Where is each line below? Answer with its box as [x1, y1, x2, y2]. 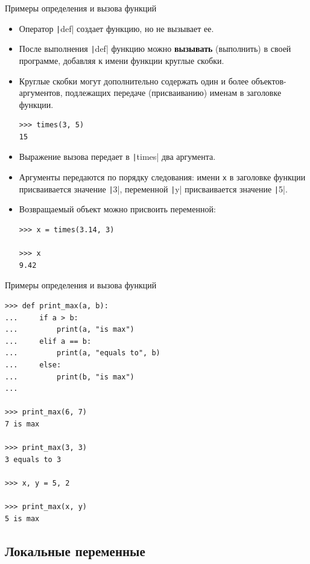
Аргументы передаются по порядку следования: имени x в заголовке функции [19, 171, 306, 183]
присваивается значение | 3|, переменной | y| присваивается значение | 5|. [19, 182, 288, 195]
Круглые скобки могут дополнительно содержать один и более [19, 74, 248, 87]
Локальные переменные [5, 541, 145, 560]
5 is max [5, 514, 40, 523]
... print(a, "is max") [5, 325, 134, 334]
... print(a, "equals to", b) [5, 349, 160, 358]
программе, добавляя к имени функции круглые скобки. [19, 54, 224, 66]
